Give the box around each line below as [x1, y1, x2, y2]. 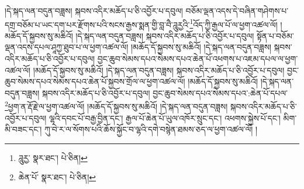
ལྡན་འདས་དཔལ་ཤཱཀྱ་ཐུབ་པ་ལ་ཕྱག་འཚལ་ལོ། [5, 41, 129, 53]
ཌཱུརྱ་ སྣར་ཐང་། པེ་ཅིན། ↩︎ [18, 151, 88, 163]
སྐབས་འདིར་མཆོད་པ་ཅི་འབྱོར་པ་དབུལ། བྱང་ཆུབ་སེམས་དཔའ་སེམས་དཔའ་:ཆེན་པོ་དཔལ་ [42, 86, 288, 99]
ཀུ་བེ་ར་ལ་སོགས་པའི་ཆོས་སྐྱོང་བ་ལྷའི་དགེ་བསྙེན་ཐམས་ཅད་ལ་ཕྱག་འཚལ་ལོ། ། [44, 123, 258, 135]
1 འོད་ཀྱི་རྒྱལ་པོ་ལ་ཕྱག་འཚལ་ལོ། [189, 16, 278, 30]
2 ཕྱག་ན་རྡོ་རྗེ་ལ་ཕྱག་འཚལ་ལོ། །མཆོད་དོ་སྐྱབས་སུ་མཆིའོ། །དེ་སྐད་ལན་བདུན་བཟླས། [5, 99, 228, 113]
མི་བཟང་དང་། [5, 123, 42, 135]
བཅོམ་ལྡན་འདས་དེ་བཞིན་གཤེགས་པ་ [185, 5, 289, 16]
